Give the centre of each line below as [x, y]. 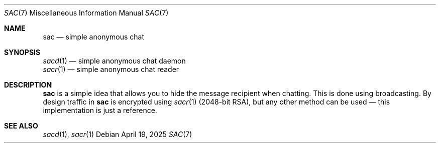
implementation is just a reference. [100, 110]
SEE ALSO [21, 126]
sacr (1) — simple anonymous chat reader [111, 69]
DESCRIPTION [28, 85]
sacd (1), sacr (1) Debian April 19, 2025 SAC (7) [118, 134]
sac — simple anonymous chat [94, 37]
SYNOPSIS [22, 52]
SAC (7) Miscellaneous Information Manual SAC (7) [86, 13]
